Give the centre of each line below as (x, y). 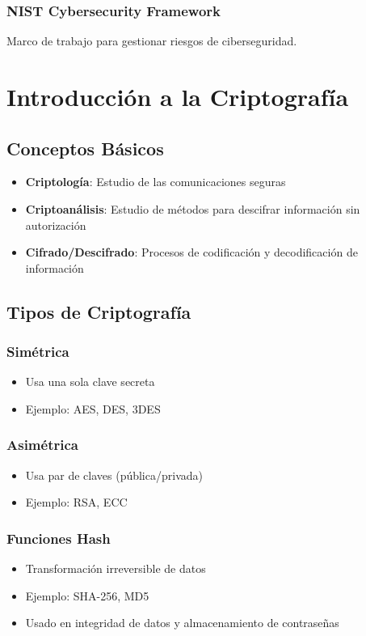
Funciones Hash (59, 538)
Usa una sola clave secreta (90, 382)
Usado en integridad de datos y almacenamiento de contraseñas (182, 623)
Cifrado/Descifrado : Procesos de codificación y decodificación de (191, 252)
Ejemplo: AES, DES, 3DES (93, 408)
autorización (56, 225)
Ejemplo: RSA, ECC (76, 502)
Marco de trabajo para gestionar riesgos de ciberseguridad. (152, 41)
